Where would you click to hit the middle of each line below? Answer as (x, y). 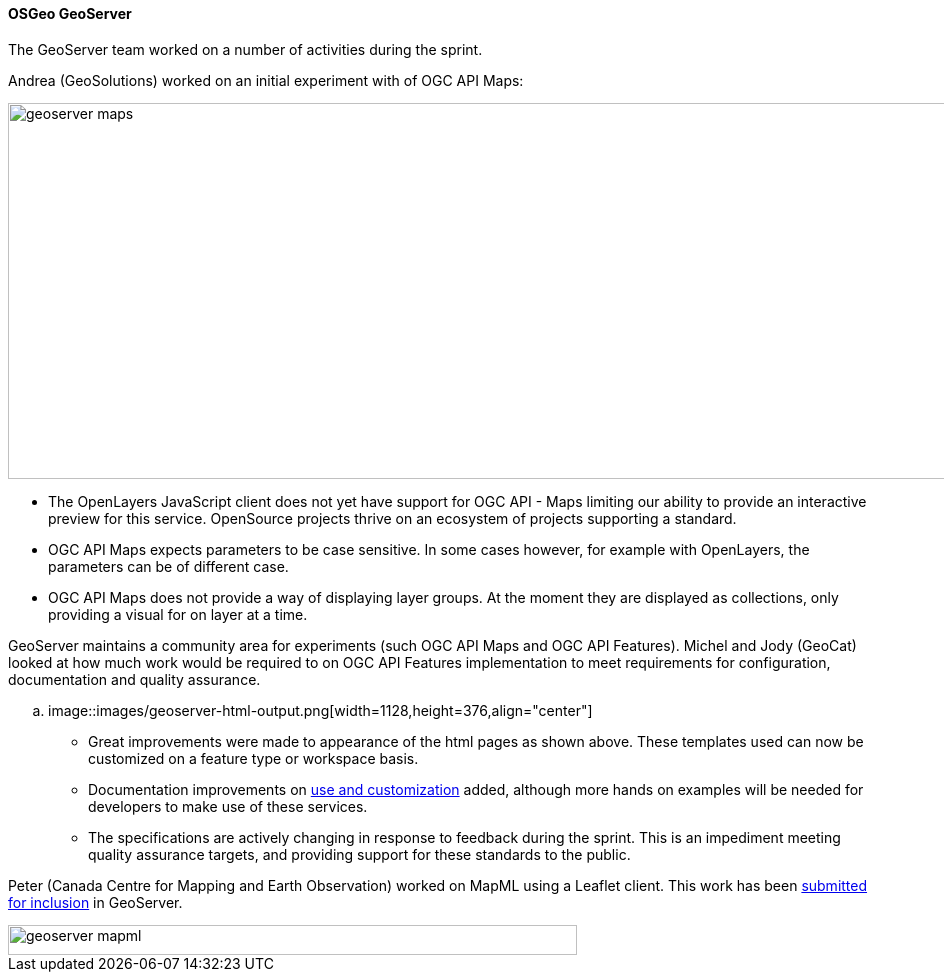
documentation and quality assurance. (134, 679)
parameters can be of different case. (168, 566)
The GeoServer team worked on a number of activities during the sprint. (245, 49)
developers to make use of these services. (228, 806)
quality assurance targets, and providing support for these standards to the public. (359, 854)
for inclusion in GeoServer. (95, 902)
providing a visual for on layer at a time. (178, 614)
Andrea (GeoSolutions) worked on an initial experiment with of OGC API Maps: (266, 80)
